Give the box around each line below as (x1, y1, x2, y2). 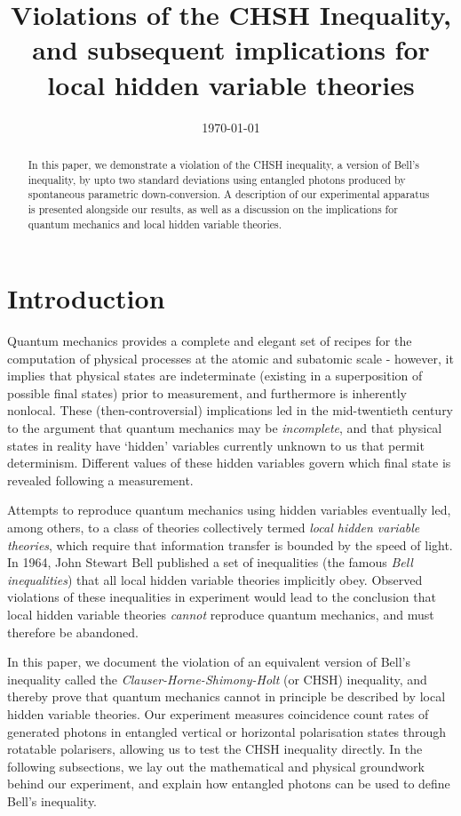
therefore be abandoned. (7, 622, 139, 641)
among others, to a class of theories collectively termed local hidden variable (7, 518, 420, 537)
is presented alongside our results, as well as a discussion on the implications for (28, 201, 398, 216)
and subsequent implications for (32, 31, 430, 68)
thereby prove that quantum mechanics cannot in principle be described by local (7, 687, 446, 706)
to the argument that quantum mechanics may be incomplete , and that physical (7, 419, 442, 437)
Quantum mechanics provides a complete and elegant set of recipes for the (7, 332, 412, 350)
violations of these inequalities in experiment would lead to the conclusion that (7, 588, 436, 606)
